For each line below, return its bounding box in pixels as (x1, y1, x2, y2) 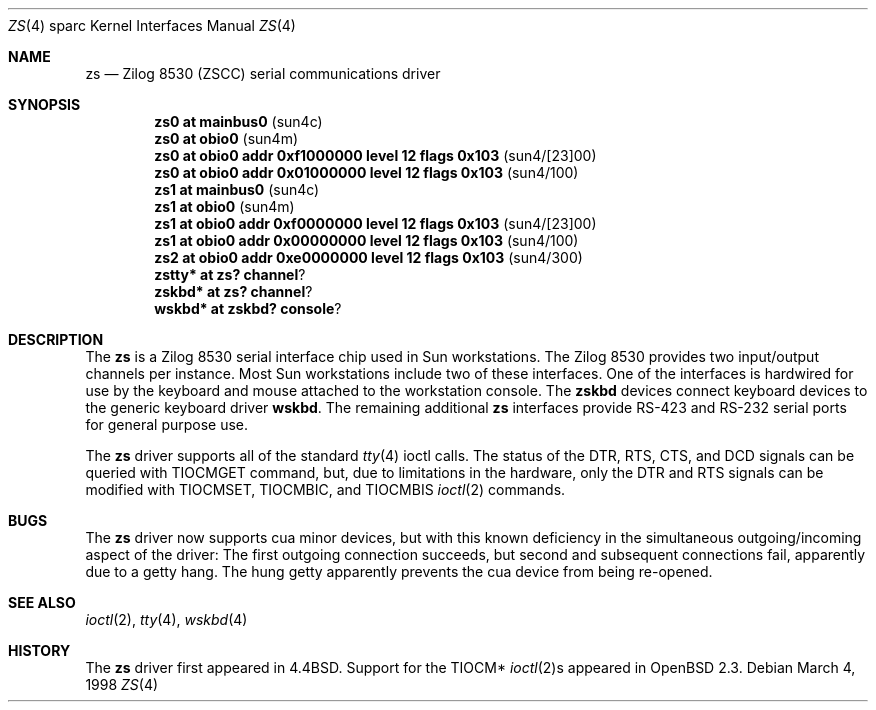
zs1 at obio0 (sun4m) (154, 198, 295, 215)
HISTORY (8, 642, 71, 659)
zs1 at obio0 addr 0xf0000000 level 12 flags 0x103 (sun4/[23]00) (154, 215, 597, 232)
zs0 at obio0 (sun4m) (154, 130, 299, 147)
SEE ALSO (8, 594, 76, 611)
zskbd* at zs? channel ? (154, 283, 313, 300)
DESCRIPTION (8, 331, 104, 348)
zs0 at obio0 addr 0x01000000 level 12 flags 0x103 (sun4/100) (154, 164, 579, 181)
